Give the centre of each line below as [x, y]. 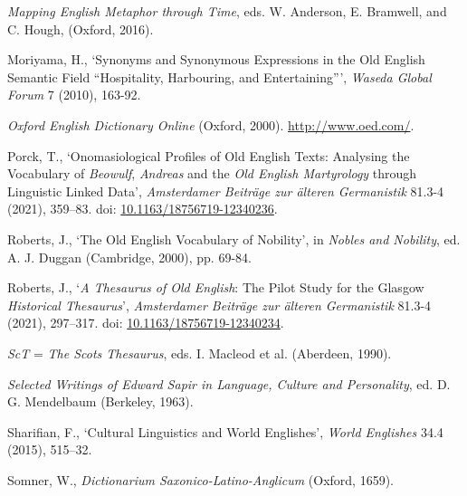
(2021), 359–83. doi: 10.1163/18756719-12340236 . [143, 209]
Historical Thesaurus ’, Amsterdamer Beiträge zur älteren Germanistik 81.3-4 [219, 305]
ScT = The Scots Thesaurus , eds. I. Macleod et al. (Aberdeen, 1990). [200, 353]
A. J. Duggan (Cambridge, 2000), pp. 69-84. [129, 257]
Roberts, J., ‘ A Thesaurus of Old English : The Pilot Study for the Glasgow [216, 287]
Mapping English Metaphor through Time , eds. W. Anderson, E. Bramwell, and [227, 11]
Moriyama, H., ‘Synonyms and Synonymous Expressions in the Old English [216, 59]
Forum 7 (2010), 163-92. [74, 95]
